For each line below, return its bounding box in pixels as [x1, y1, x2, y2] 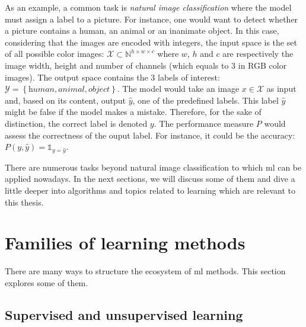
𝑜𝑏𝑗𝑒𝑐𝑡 [88, 85, 110, 94]
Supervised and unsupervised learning [5, 305, 243, 323]
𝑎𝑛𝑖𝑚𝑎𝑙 [58, 85, 85, 94]
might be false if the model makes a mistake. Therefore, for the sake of [5, 105, 262, 118]
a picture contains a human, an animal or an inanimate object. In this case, [5, 24, 279, 37]
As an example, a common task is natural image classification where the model [5, 1, 292, 13]
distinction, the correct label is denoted [5, 117, 148, 129]
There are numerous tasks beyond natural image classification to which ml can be [5, 161, 302, 173]
